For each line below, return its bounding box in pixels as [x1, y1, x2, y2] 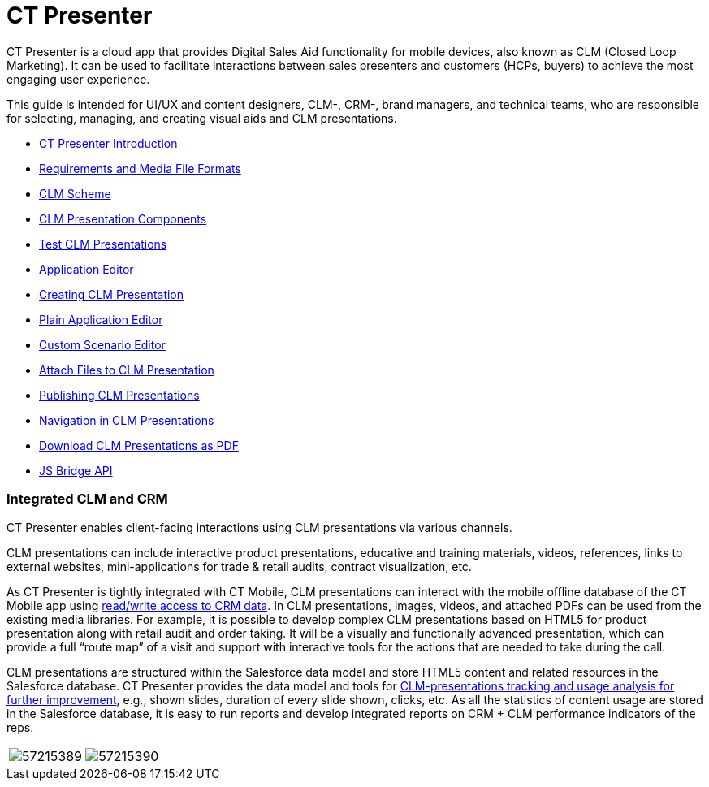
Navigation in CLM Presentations [39, 413, 214, 427]
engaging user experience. [6, 71, 150, 86]
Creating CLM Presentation [39, 287, 184, 301]
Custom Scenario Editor [39, 337, 166, 352]
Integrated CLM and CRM [6, 491, 168, 508]
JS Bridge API [39, 463, 113, 478]
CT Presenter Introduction [39, 136, 178, 150]
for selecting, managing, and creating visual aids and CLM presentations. [6, 110, 397, 125]
